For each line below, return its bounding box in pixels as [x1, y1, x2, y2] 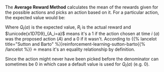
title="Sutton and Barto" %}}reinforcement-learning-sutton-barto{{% [5, 41, 146, 47]
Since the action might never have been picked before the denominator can [5, 56, 159, 62]
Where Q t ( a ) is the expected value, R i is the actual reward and [5, 24, 131, 31]
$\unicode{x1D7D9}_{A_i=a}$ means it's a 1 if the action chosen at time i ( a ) [5, 31, 160, 36]
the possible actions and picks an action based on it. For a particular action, [5, 9, 159, 15]
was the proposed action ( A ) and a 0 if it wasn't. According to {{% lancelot [5, 36, 157, 41]
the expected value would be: [5, 15, 66, 20]
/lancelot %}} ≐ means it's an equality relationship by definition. [5, 46, 135, 52]
